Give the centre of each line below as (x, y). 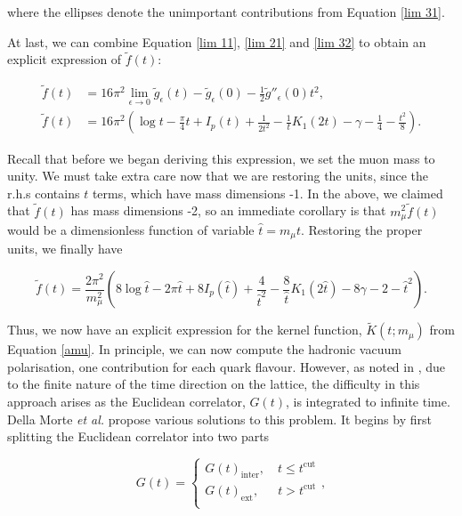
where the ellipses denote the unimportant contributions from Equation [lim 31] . (226, 12)
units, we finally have (65, 249)
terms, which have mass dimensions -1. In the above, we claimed (267, 193)
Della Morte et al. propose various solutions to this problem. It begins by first (219, 419)
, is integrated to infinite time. (368, 401)
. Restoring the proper (362, 229)
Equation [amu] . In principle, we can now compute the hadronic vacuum (204, 349)
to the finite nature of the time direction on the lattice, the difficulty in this (214, 384)
